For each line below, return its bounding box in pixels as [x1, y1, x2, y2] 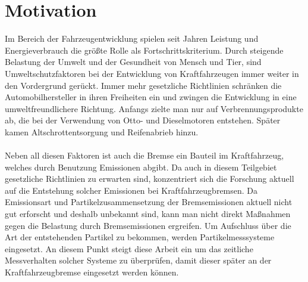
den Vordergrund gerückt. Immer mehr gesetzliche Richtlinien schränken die [5, 79, 282, 91]
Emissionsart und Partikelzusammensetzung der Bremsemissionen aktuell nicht [5, 196, 293, 208]
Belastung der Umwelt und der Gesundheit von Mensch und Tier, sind [5, 55, 262, 68]
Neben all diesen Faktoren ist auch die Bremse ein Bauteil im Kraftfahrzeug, [5, 149, 284, 162]
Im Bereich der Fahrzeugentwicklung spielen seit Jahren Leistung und [5, 32, 259, 45]
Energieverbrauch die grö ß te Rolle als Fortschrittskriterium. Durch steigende [5, 44, 284, 56]
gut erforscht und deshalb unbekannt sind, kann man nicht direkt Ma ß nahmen [5, 207, 291, 220]
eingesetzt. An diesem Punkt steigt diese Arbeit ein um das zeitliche [5, 242, 253, 255]
